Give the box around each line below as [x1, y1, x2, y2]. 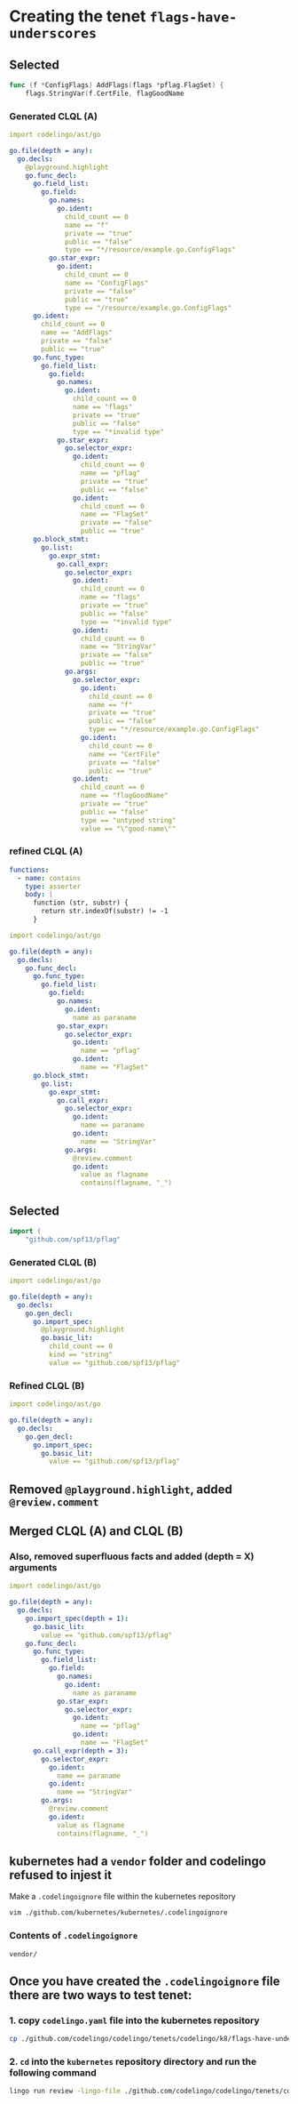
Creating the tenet [9, 6, 146, 27]
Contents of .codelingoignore [9, 1930, 138, 1942]
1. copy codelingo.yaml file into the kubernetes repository [9, 2014, 260, 2027]
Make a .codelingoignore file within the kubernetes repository [9, 1891, 237, 1902]
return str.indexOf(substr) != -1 [41, 907, 169, 916]
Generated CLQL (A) [9, 109, 98, 122]
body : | [25, 890, 53, 899]
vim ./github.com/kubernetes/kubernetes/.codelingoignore [9, 1908, 228, 1917]
